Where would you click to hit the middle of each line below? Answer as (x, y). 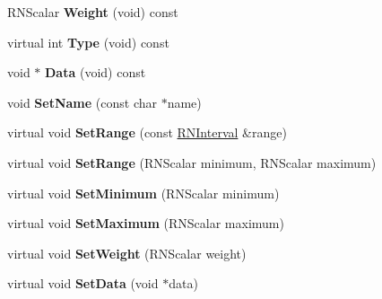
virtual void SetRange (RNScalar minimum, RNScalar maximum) (192, 162)
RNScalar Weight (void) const (93, 12)
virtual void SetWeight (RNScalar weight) (127, 253)
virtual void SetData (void (83, 283)
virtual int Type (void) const (88, 42)
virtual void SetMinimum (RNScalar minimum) (143, 193)
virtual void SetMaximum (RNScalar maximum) (146, 223)
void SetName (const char (82, 102)
